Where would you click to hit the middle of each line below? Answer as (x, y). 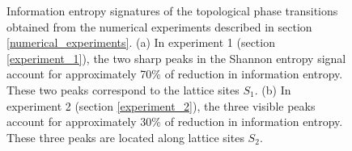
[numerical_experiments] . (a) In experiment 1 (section (141, 42)
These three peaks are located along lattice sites (125, 137)
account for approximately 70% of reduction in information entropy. (175, 74)
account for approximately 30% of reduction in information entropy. (175, 122)
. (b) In (273, 89)
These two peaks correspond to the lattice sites (123, 89)
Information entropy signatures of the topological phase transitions (172, 10)
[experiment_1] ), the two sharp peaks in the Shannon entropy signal (176, 58)
